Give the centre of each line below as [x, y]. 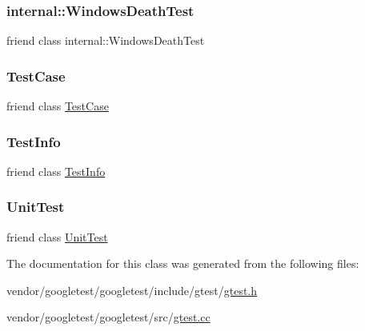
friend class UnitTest [57, 236]
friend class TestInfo [56, 171]
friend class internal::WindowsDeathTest [106, 40]
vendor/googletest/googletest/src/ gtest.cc [108, 317]
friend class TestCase [58, 106]
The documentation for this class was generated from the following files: [183, 263]
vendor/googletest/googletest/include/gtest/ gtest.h [132, 290]
